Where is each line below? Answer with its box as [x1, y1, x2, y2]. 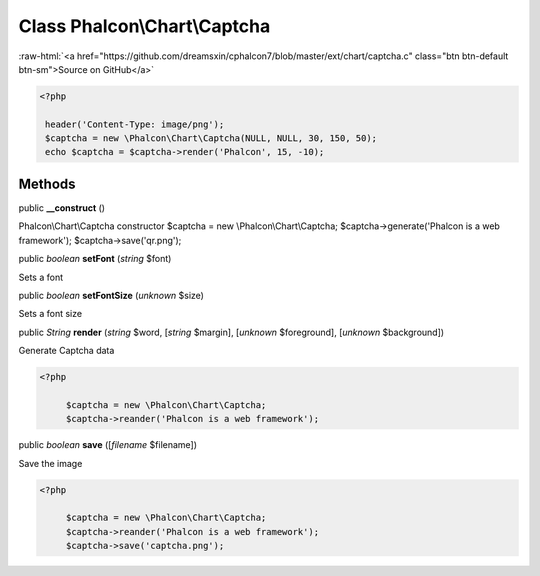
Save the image [18, 457, 83, 469]
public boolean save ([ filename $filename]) [18, 439, 198, 451]
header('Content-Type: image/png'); [45, 118, 225, 130]
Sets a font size [18, 308, 83, 320]
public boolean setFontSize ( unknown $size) [18, 289, 205, 301]
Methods [18, 175, 76, 192]
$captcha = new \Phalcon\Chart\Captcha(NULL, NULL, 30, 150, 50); [45, 133, 378, 144]
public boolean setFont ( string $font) [18, 253, 172, 265]
